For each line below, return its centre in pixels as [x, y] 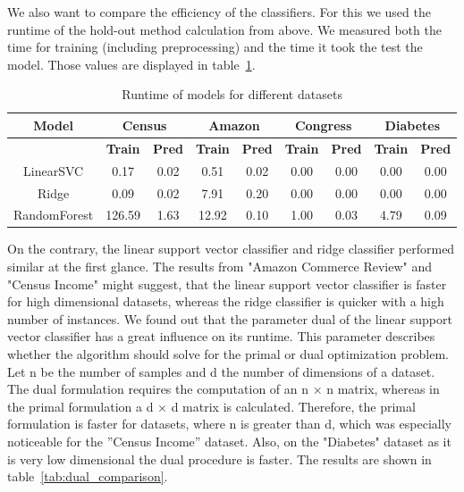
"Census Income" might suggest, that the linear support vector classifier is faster [227, 284]
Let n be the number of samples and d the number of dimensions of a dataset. [221, 371]
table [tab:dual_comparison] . [88, 476]
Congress [323, 125]
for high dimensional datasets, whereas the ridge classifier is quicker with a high [226, 301]
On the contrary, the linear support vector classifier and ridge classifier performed [231, 249]
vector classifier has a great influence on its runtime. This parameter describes [221, 336]
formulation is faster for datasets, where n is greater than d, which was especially [229, 424]
